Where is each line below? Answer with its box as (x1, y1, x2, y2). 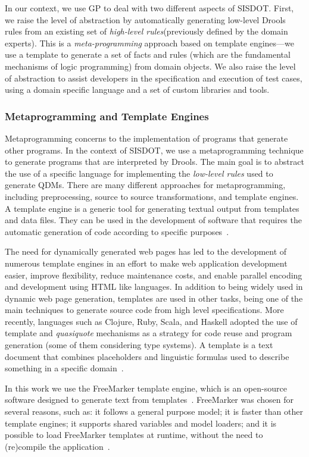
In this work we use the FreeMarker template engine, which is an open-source (5, 381, 287, 394)
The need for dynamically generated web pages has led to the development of (5, 245, 287, 258)
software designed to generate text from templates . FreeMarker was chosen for (5, 393, 294, 406)
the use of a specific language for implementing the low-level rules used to (5, 167, 273, 179)
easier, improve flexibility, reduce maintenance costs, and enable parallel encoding (5, 268, 302, 281)
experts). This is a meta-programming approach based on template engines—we (5, 36, 295, 49)
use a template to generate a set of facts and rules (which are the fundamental (5, 48, 291, 61)
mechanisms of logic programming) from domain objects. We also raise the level (5, 60, 296, 72)
